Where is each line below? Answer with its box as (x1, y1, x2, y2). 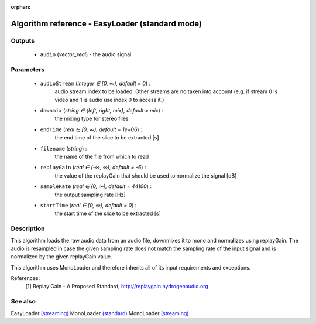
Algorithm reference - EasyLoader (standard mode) (11, 18, 202, 29)
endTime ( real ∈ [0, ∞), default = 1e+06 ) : (40, 126, 143, 133)
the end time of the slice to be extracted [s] (54, 134, 159, 141)
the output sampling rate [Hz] (54, 191, 126, 198)
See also (11, 298, 36, 306)
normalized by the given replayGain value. (11, 253, 112, 260)
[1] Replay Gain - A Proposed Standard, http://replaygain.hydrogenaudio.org (25, 283, 209, 290)
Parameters (11, 65, 45, 73)
